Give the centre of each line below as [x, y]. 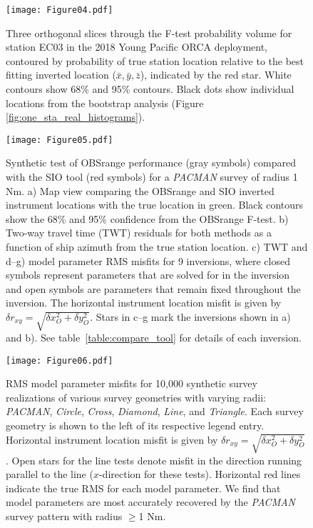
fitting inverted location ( [61, 75]
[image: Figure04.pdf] [60, 10]
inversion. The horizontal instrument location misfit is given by [144, 303]
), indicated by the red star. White [216, 75]
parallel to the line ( [50, 474]
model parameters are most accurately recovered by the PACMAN [150, 502]
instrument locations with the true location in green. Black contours [155, 205]
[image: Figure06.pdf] [60, 360]
